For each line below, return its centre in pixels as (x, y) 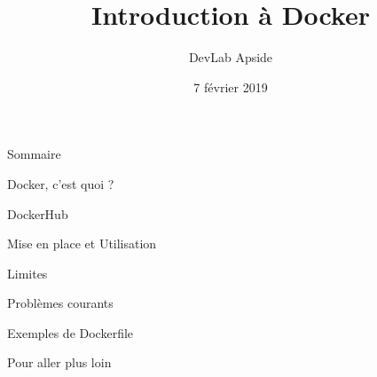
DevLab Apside (231, 57)
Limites (27, 273)
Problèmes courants (60, 303)
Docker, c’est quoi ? (61, 183)
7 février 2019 (231, 86)
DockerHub (38, 213)
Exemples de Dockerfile (71, 332)
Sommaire (34, 154)
